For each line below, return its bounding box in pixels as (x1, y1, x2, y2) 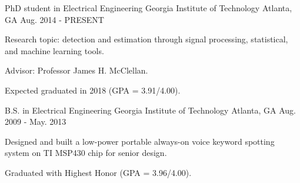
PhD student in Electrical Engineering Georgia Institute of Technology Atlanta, (5, 2, 292, 14)
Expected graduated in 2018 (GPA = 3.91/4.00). (5, 84, 181, 96)
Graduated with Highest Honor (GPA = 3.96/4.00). (5, 166, 192, 178)
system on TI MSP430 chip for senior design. (5, 147, 167, 159)
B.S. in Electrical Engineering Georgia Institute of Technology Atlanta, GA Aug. (5, 104, 296, 116)
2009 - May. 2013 (5, 115, 66, 128)
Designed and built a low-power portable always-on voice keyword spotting (5, 135, 275, 147)
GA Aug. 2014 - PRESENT (5, 13, 104, 25)
